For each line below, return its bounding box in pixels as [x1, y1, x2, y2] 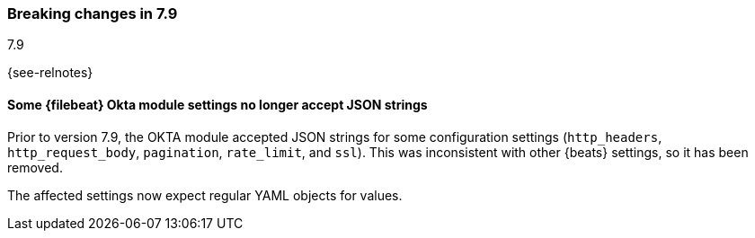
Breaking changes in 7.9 [7, 4, 178, 22]
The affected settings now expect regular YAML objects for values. [7, 187, 403, 203]
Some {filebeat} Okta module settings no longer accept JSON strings [7, 96, 428, 112]
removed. [7, 159, 63, 175]
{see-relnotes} [7, 65, 93, 81]
